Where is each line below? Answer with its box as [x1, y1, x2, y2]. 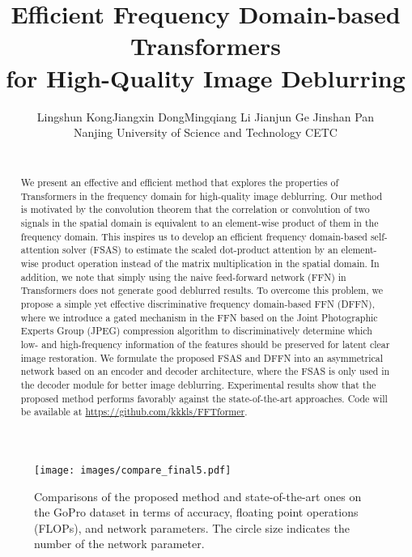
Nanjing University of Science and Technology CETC [74, 124, 338, 141]
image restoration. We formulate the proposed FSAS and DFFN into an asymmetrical [20, 351, 384, 364]
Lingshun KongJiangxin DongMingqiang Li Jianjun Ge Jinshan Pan [36, 108, 375, 125]
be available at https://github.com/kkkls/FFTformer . [20, 405, 248, 419]
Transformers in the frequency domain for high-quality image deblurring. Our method [20, 189, 383, 202]
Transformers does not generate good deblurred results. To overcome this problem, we [20, 283, 384, 297]
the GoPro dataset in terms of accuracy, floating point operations [34, 504, 359, 521]
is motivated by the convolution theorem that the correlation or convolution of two [20, 202, 370, 216]
